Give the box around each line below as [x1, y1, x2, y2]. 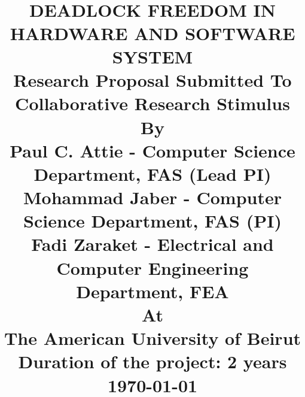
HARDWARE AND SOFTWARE [10, 20, 295, 45]
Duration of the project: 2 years [18, 349, 287, 374]
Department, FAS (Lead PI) [33, 161, 272, 186]
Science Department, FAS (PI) [23, 208, 282, 233]
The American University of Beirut [4, 326, 301, 350]
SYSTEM [112, 44, 193, 68]
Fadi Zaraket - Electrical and [31, 232, 274, 256]
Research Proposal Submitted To [13, 68, 292, 92]
